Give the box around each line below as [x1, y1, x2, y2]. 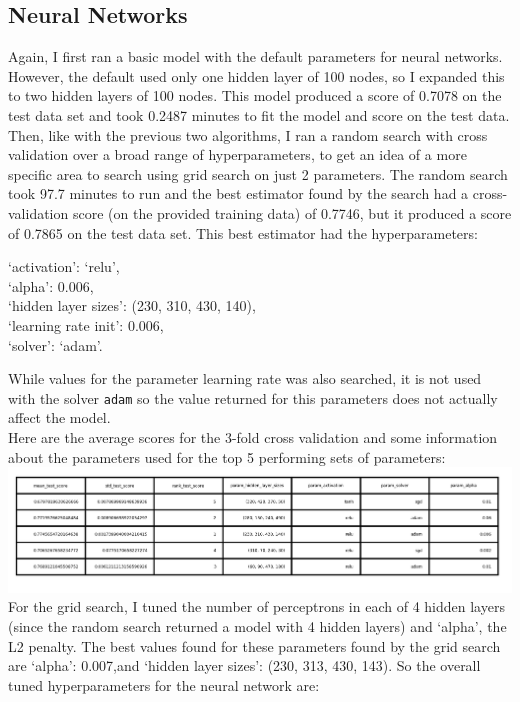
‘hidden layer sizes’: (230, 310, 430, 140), [8, 295, 256, 316]
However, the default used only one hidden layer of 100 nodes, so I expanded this [8, 65, 505, 86]
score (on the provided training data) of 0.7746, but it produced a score [72, 202, 512, 223]
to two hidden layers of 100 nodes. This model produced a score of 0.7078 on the [8, 85, 502, 106]
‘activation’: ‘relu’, [8, 256, 120, 277]
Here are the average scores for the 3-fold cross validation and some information [8, 426, 498, 447]
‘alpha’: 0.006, [8, 275, 94, 296]
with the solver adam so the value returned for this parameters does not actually [8, 387, 498, 408]
